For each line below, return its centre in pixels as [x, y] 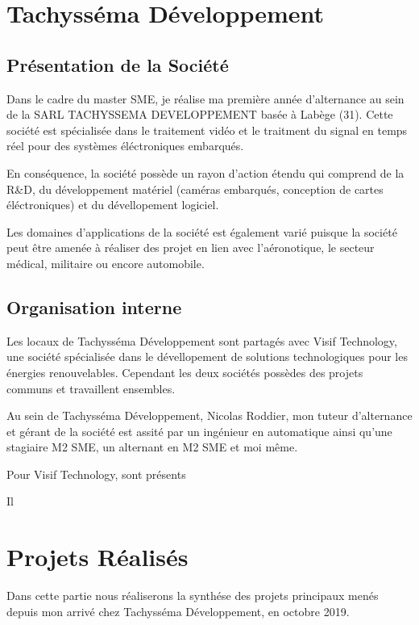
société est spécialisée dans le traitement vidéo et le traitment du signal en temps [207, 130]
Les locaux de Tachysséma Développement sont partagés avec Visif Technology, [202, 340]
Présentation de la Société [118, 64]
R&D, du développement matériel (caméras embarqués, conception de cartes [195, 189]
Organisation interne [94, 306]
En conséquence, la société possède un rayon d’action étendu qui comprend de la [205, 172]
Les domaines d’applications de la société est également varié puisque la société [202, 231]
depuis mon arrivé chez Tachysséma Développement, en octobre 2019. [178, 611]
